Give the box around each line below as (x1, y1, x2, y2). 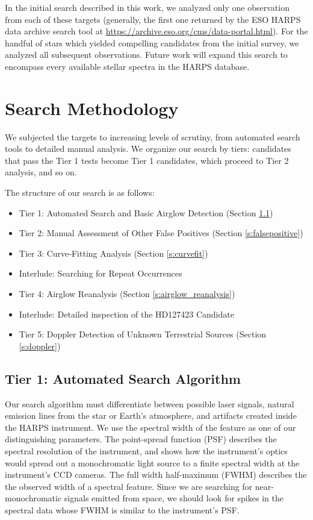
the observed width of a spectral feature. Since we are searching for (5, 480, 253, 492)
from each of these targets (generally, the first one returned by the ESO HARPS (5, 13, 301, 25)
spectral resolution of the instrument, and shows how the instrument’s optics (5, 444, 288, 457)
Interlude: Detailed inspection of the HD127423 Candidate (19, 307, 234, 320)
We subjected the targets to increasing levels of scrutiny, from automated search (5, 130, 300, 143)
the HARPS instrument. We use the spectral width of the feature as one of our (5, 421, 296, 433)
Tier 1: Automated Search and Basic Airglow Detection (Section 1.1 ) (19, 206, 273, 219)
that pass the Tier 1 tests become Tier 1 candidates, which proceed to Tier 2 (5, 154, 289, 166)
